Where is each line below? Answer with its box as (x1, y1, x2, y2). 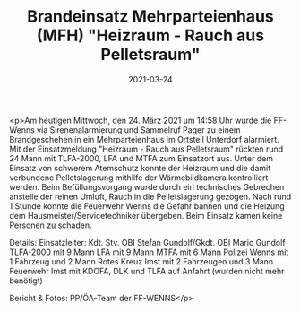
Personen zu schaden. (9, 220, 92, 230)
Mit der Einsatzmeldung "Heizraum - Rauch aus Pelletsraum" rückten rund (9, 143, 284, 154)
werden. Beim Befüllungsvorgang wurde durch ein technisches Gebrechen (9, 181, 285, 192)
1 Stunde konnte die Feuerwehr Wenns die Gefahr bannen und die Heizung (9, 200, 285, 212)
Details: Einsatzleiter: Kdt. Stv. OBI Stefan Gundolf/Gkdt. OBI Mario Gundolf (9, 237, 286, 247)
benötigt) (9, 275, 43, 286)
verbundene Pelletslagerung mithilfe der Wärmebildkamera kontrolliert (9, 172, 269, 183)
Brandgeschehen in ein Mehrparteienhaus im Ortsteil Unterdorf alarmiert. (9, 134, 279, 144)
